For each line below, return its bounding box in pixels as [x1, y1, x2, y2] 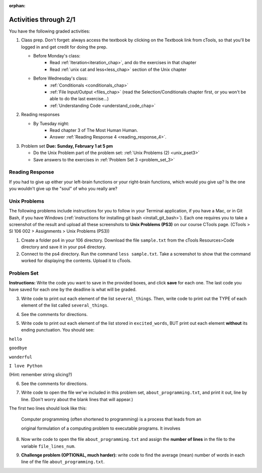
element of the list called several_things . [21, 302, 109, 308]
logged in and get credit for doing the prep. [21, 44, 108, 50]
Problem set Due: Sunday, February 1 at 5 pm [21, 143, 114, 149]
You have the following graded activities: [9, 28, 90, 34]
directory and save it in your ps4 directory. [21, 244, 106, 250]
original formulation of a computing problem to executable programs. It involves [21, 425, 180, 431]
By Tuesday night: [33, 121, 69, 126]
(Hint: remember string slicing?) [9, 372, 72, 378]
